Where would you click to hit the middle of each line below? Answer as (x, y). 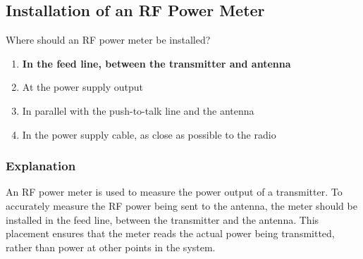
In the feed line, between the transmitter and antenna (156, 63)
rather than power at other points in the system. (111, 247)
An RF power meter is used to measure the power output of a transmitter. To (174, 192)
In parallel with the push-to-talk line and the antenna (138, 110)
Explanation (41, 166)
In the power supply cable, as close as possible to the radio (149, 134)
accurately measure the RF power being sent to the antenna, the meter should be (181, 205)
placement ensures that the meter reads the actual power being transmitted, (170, 233)
